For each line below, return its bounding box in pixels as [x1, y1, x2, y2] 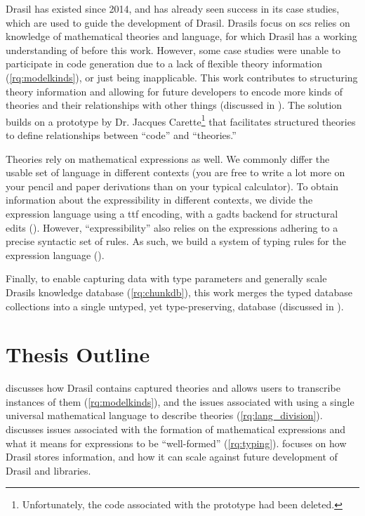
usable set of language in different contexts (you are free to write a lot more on [6, 165, 345, 180]
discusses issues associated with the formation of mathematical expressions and [6, 422, 345, 437]
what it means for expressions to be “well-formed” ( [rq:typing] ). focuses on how [6, 435, 347, 450]
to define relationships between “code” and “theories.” [6, 128, 237, 142]
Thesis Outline [6, 340, 150, 369]
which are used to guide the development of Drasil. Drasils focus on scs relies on [6, 15, 350, 29]
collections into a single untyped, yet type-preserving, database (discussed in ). [6, 298, 344, 313]
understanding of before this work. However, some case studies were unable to [6, 42, 341, 57]
